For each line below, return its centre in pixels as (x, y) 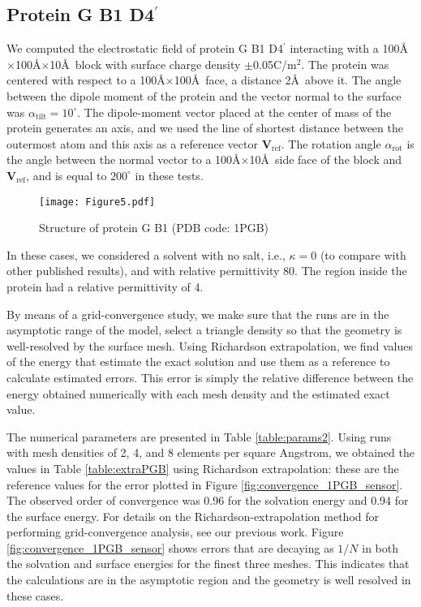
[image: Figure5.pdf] (97, 202)
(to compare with (363, 254)
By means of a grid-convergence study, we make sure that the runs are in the (198, 314)
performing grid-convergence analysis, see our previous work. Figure (175, 532)
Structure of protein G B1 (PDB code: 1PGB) (154, 228)
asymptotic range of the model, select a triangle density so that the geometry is (204, 330)
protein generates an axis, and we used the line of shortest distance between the (205, 128)
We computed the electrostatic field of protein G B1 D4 (145, 48)
